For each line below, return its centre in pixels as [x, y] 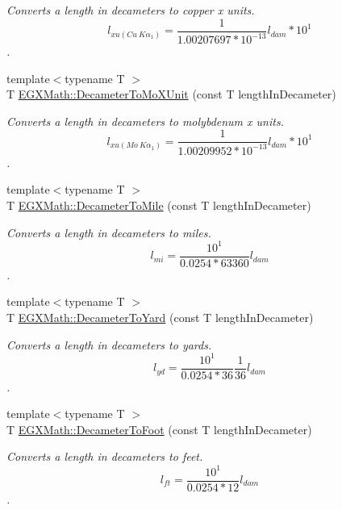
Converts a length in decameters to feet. [105, 456]
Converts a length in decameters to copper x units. [131, 10]
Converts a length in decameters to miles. [109, 232]
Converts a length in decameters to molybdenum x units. [145, 121]
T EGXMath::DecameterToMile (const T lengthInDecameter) [159, 205]
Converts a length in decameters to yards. [109, 344]
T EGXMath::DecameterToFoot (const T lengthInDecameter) [159, 429]
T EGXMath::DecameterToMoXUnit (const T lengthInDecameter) [171, 94]
